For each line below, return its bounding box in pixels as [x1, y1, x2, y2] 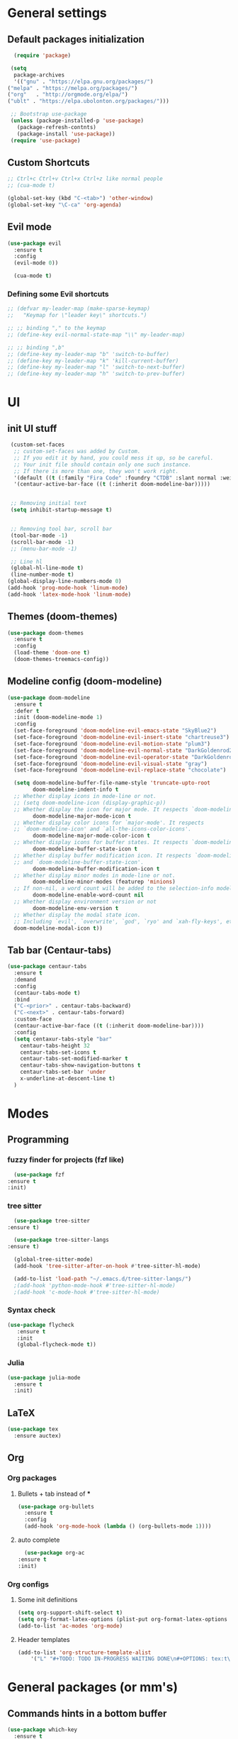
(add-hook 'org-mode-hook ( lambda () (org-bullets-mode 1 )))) [24, 1523, 212, 1530]
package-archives [13, 71, 65, 79]
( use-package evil [7, 240, 62, 247]
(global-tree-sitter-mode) [13, 1256, 93, 1263]
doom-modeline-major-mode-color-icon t [33, 832, 151, 840]
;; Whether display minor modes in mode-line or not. [13, 872, 176, 879]
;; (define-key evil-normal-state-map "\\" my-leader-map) [7, 331, 186, 338]
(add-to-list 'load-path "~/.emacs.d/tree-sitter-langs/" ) [13, 1275, 192, 1282]
